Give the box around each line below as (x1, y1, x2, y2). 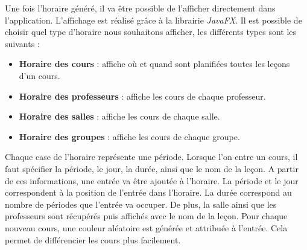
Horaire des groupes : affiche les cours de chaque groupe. (19, 130, 240, 143)
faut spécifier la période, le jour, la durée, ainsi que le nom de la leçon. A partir (5, 162, 299, 175)
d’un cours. (19, 69, 60, 82)
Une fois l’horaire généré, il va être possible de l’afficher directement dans (5, 2, 276, 14)
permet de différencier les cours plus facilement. (5, 233, 181, 246)
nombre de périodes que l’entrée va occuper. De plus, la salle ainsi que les (5, 197, 277, 210)
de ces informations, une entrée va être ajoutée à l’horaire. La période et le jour (5, 174, 299, 187)
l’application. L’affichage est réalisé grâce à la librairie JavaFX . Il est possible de (5, 13, 302, 26)
